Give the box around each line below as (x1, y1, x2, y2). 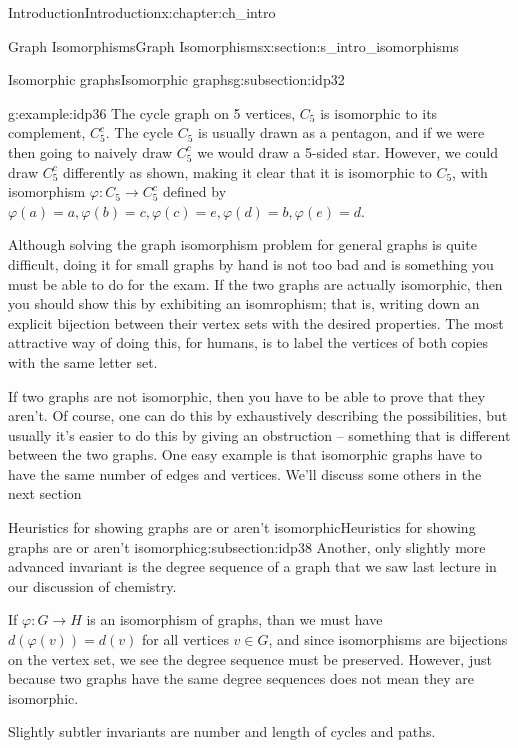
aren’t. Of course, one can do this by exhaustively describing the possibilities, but (8, 405, 508, 426)
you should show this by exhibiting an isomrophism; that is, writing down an (8, 293, 480, 314)
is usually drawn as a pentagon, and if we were (198, 122, 485, 143)
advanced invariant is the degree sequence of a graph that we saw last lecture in (8, 556, 497, 577)
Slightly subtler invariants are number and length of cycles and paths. (8, 721, 436, 742)
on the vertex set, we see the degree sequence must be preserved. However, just (8, 648, 492, 669)
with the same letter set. (8, 351, 158, 372)
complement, (8, 122, 86, 143)
